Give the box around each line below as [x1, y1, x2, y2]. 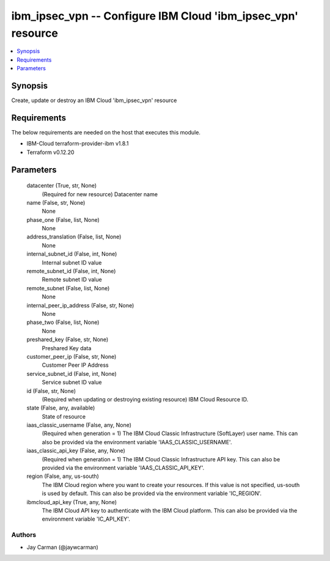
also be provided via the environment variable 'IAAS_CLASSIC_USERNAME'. [42, 438, 232, 446]
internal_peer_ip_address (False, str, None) [26, 301, 134, 309]
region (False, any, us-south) [26, 472, 99, 480]
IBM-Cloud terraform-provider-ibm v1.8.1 [26, 140, 129, 147]
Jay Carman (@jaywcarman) [26, 543, 99, 551]
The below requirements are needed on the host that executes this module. [11, 128, 201, 136]
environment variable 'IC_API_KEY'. [42, 515, 131, 522]
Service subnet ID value [42, 379, 102, 386]
